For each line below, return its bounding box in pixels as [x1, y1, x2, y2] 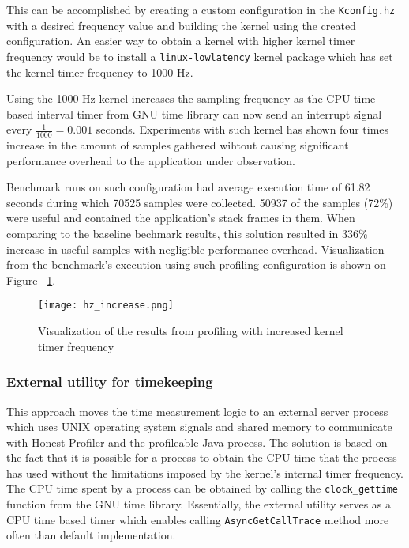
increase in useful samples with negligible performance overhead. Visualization [6, 240, 385, 257]
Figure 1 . [6, 271, 56, 288]
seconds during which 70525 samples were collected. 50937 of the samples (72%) [6, 194, 393, 210]
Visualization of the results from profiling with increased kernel [38, 323, 343, 339]
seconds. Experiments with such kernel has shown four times [96, 121, 389, 138]
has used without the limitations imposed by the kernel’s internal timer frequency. [6, 464, 404, 481]
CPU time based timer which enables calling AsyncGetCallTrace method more [6, 511, 389, 527]
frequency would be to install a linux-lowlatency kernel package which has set [6, 47, 393, 64]
